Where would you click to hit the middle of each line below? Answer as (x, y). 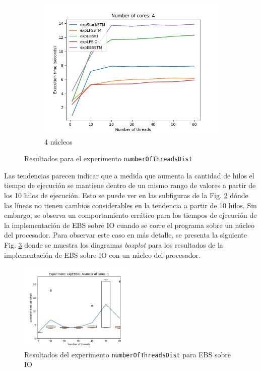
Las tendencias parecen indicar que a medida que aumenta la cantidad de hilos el (129, 175)
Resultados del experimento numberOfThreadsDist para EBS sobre (127, 354)
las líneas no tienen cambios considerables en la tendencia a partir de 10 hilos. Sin (130, 205)
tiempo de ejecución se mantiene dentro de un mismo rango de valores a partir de (130, 185)
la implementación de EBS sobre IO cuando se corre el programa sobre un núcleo (129, 225)
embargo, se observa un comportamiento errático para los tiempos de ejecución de (130, 215)
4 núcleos (58, 141)
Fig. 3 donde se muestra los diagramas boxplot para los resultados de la (114, 245)
